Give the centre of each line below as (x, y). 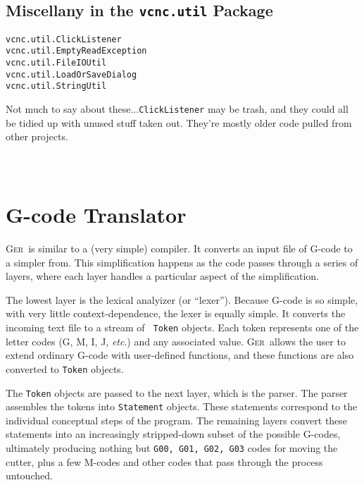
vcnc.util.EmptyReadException (76, 51)
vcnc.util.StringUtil (56, 86)
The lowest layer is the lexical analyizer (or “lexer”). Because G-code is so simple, (182, 299)
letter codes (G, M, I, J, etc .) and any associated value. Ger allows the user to (176, 341)
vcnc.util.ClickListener (64, 39)
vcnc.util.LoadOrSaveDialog (71, 74)
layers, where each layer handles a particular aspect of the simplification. (162, 276)
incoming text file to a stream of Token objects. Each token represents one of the (182, 327)
